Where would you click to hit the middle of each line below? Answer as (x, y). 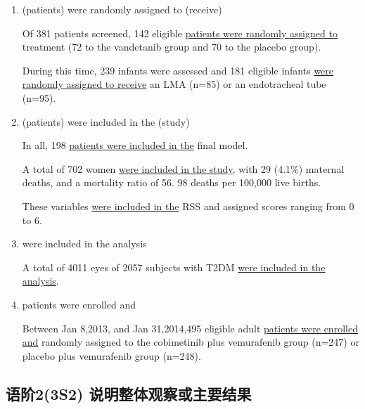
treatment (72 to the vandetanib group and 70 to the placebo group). (172, 47)
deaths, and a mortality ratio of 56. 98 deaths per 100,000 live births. (172, 182)
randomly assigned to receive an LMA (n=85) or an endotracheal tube (174, 84)
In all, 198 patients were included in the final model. (135, 145)
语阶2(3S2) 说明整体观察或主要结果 (129, 393)
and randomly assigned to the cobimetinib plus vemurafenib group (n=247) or (191, 342)
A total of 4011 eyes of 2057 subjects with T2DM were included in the (174, 267)
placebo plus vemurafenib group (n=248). (111, 355)
